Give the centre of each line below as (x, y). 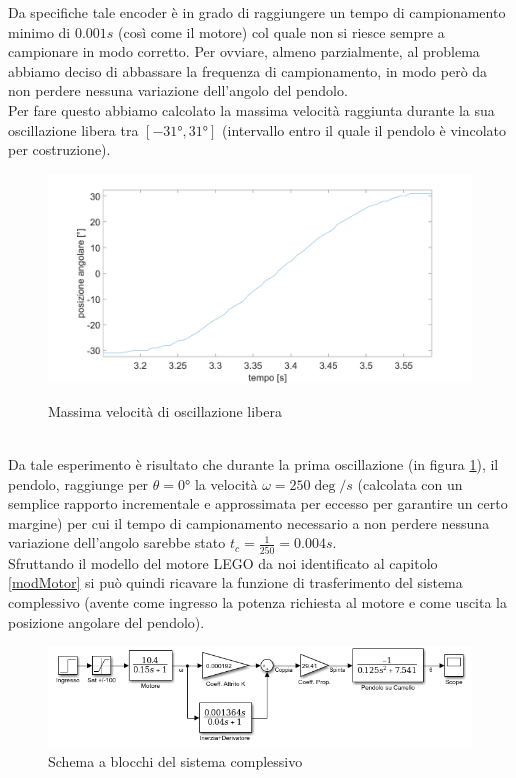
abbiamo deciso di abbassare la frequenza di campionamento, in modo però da (248, 70)
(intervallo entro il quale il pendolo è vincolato (364, 129)
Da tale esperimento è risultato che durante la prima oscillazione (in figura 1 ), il (253, 464)
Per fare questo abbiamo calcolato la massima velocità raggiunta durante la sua (251, 109)
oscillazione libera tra (73, 129)
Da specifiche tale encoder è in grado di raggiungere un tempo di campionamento (257, 12)
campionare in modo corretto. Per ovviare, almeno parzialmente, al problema (244, 51)
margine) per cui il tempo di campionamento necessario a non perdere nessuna (249, 522)
